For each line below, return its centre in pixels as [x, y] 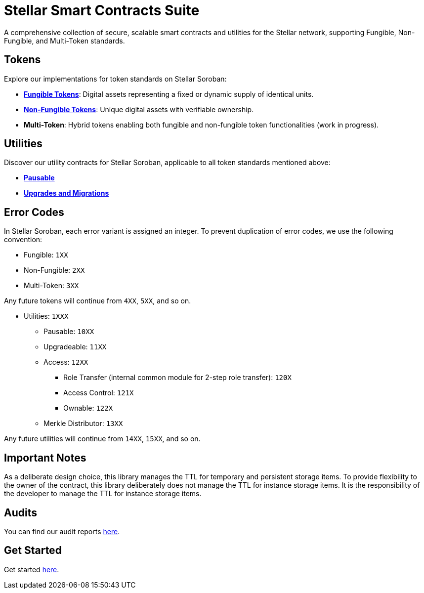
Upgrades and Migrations [66, 193]
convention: [23, 240]
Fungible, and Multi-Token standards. [64, 41]
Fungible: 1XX [46, 255]
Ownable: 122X [88, 408]
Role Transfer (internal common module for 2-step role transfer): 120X [177, 378]
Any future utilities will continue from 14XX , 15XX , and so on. [102, 439]
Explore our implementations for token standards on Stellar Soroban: [115, 79]
